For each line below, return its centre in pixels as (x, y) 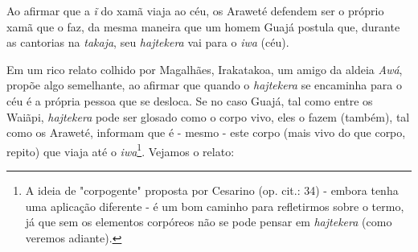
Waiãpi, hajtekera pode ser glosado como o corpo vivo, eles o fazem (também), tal (208, 116)
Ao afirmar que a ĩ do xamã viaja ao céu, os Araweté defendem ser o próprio (195, 10)
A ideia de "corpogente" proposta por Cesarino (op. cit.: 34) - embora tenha (212, 190)
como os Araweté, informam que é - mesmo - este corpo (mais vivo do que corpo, (206, 132)
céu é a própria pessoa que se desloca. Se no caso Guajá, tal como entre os (190, 100)
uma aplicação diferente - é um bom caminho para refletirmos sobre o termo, (215, 206)
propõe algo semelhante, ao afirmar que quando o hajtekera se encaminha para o (204, 85)
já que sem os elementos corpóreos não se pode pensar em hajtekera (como (209, 222)
